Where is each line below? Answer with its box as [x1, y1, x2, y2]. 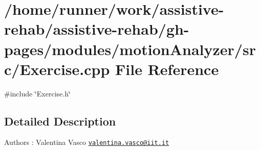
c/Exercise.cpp [4, 58, 110, 79]
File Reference [115, 58, 219, 79]
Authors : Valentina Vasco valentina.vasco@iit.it [4, 137, 169, 147]
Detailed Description [4, 113, 116, 129]
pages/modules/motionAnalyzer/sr [4, 38, 256, 59]
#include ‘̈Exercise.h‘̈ [4, 88, 71, 98]
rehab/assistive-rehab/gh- [4, 18, 189, 39]
